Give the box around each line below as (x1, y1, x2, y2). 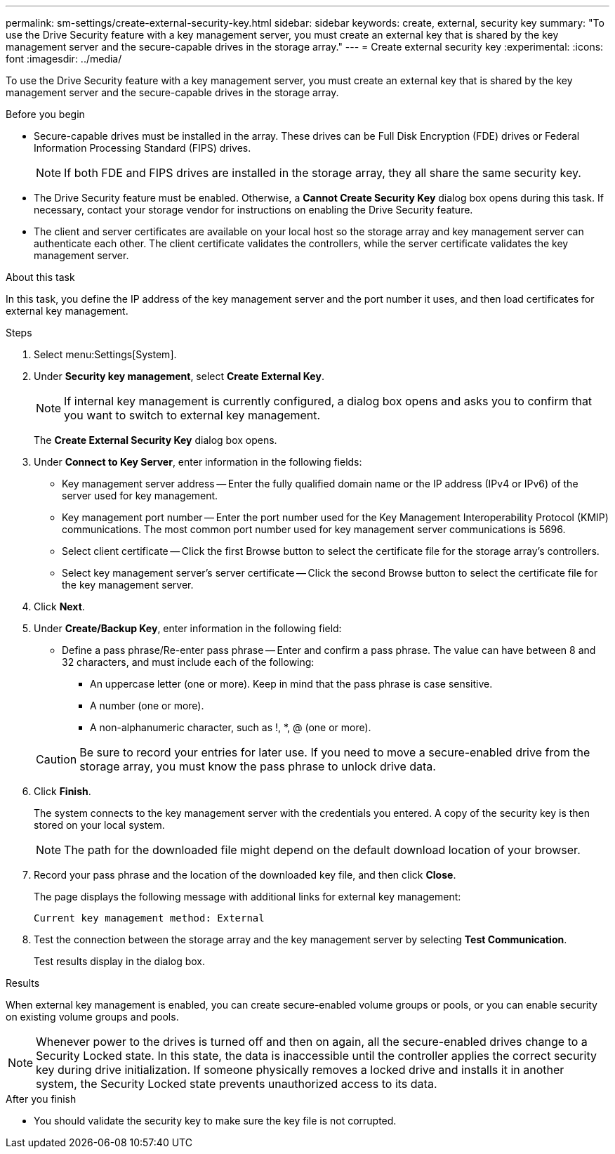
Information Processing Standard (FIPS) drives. (34, 142, 251, 154)
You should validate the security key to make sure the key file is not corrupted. (34, 1115, 397, 1127)
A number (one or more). (90, 700, 204, 712)
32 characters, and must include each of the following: (62, 656, 315, 668)
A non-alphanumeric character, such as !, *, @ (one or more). (90, 721, 371, 733)
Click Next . (34, 601, 85, 612)
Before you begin (6, 108, 85, 120)
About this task (6, 271, 75, 283)
